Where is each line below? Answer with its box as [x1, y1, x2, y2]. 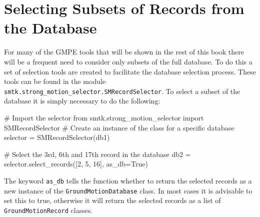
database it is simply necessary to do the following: [4, 95, 160, 106]
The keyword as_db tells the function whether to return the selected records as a [4, 175, 252, 185]
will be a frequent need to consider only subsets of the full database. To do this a [4, 56, 252, 66]
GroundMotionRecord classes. [4, 204, 93, 215]
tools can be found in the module [4, 76, 106, 86]
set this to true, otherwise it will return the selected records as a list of [4, 195, 221, 205]
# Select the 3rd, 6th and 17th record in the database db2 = [4, 148, 191, 159]
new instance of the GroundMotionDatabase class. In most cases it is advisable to [4, 185, 252, 195]
